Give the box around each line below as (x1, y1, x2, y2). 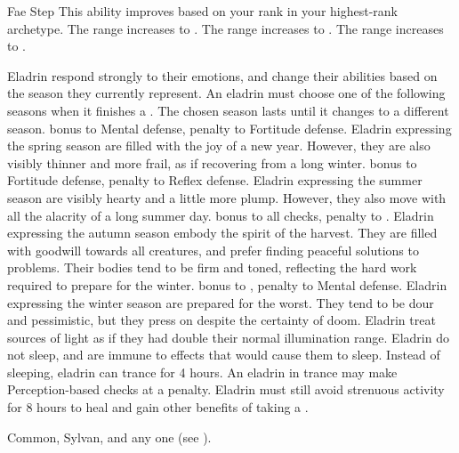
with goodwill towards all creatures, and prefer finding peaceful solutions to (7, 240, 419, 259)
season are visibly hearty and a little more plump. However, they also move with (7, 188, 447, 206)
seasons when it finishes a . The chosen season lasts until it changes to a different (7, 101, 449, 119)
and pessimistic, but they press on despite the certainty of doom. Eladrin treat (7, 311, 436, 329)
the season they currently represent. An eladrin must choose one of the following (7, 84, 446, 102)
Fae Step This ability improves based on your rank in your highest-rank (7, 2, 399, 20)
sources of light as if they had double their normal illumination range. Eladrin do (7, 328, 449, 346)
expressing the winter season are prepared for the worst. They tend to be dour (7, 293, 434, 311)
